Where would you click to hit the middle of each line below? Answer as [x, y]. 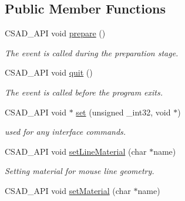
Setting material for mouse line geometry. [80, 171]
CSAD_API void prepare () [55, 33]
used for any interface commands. [65, 132]
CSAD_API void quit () [49, 72]
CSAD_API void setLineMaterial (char [76, 151]
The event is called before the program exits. [84, 92]
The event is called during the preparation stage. [92, 52]
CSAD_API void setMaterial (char [68, 190]
